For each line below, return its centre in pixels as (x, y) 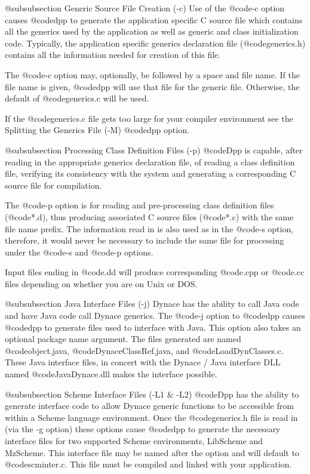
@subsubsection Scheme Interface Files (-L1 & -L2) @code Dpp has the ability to (152, 394)
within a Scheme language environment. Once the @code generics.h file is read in (151, 417)
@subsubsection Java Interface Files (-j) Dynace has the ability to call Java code (152, 304)
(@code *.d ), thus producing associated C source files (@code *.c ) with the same (149, 216)
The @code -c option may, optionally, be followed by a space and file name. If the (152, 74)
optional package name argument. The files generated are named (123, 339)
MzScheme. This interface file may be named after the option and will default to (152, 452)
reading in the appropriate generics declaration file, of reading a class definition (150, 161)
